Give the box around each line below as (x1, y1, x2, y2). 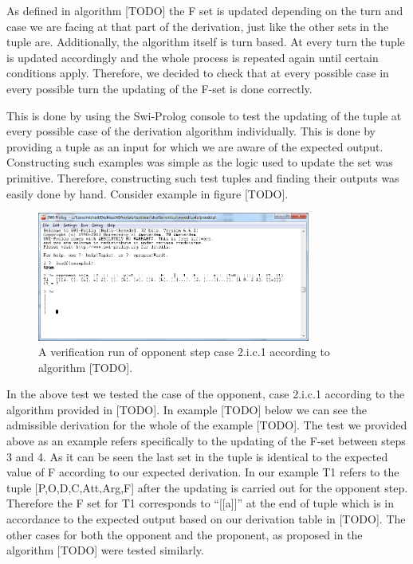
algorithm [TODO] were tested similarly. (6, 542, 204, 558)
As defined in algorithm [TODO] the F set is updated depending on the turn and (6, 2, 403, 18)
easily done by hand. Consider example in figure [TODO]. (6, 185, 289, 202)
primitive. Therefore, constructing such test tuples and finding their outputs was (6, 169, 399, 186)
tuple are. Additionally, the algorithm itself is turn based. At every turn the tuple (6, 33, 405, 50)
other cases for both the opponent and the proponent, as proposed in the (6, 526, 363, 542)
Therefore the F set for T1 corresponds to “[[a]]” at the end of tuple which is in (6, 495, 395, 511)
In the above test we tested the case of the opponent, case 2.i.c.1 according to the (6, 386, 405, 402)
